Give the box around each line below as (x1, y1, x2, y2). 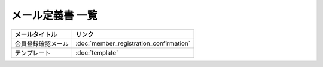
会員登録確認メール (14, 39, 69, 47)
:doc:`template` (75, 48, 118, 56)
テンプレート (14, 49, 51, 57)
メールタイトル (14, 30, 57, 39)
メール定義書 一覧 (11, 9, 98, 22)
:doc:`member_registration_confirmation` (75, 39, 191, 47)
